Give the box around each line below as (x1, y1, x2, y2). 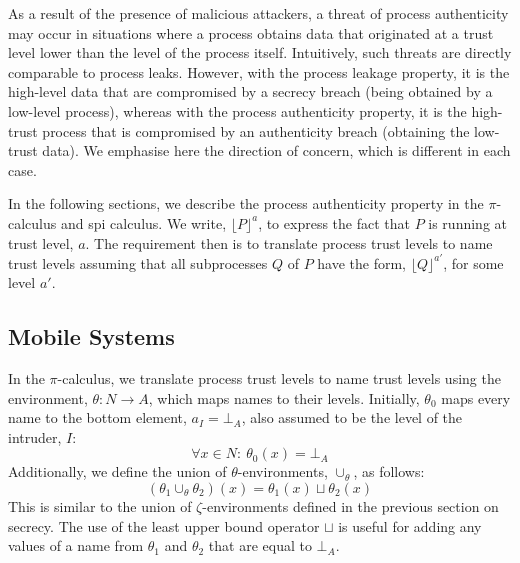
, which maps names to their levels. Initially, (148, 387, 420, 408)
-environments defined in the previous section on (202, 495, 499, 516)
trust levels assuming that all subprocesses (8, 252, 268, 273)
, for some (443, 252, 504, 273)
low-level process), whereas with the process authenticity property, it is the (8, 100, 467, 121)
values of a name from (8, 535, 144, 556)
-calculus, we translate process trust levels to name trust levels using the (57, 368, 501, 389)
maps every (441, 387, 511, 408)
